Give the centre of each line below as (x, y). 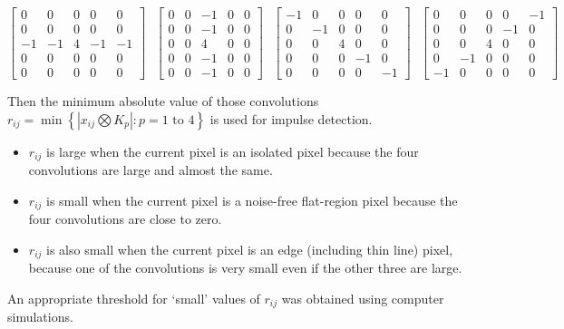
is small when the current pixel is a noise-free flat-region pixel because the (252, 200)
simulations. (40, 317)
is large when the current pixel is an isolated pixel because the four (233, 151)
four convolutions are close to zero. (125, 219)
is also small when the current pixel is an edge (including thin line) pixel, (250, 249)
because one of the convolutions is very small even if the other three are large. (245, 268)
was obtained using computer (363, 298)
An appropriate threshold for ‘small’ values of (134, 298)
